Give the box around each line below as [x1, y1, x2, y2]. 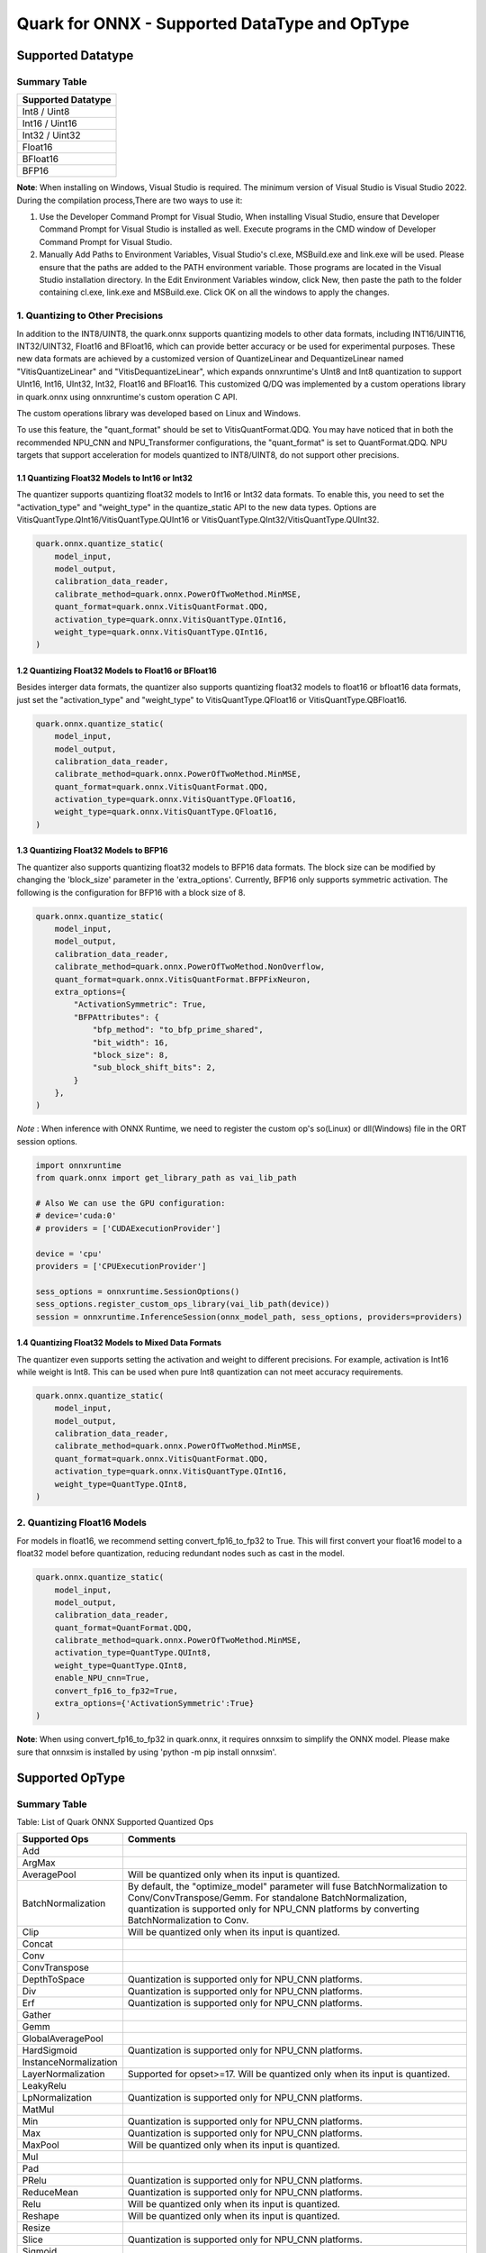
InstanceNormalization [22, 2056, 118, 2068]
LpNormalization [22, 2092, 93, 2104]
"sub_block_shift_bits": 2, [92, 1063, 216, 1072]
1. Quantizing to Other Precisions [16, 309, 164, 322]
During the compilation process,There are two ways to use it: [16, 195, 243, 205]
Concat [22, 1938, 53, 1950]
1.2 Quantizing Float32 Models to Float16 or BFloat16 [16, 665, 218, 676]
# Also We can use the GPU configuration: [35, 1199, 226, 1208]
